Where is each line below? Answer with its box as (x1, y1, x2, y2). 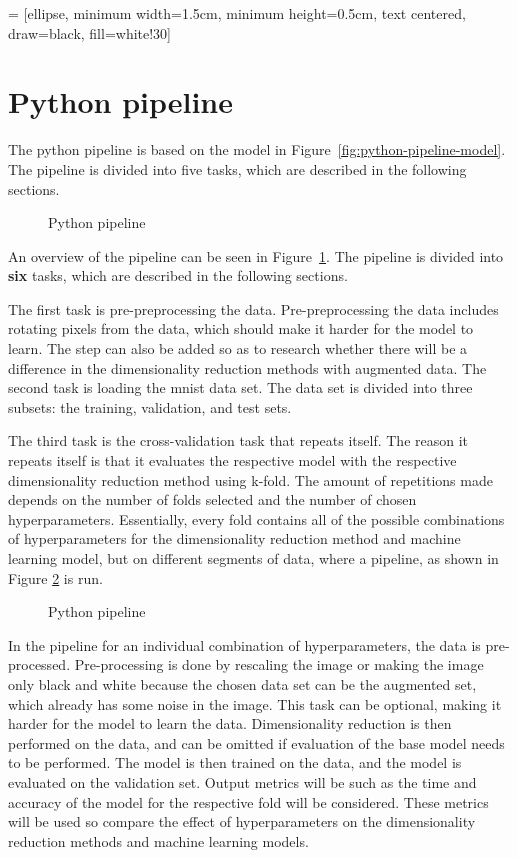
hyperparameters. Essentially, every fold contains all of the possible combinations (8, 508, 505, 529)
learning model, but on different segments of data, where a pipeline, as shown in (8, 548, 499, 568)
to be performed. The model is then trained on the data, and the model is (8, 752, 462, 773)
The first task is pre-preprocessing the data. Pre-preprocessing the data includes (8, 298, 499, 319)
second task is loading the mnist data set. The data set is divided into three (8, 377, 473, 398)
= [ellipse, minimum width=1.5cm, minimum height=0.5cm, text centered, (8, 3, 466, 23)
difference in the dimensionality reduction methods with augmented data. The (8, 357, 487, 378)
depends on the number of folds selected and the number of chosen (8, 489, 417, 510)
